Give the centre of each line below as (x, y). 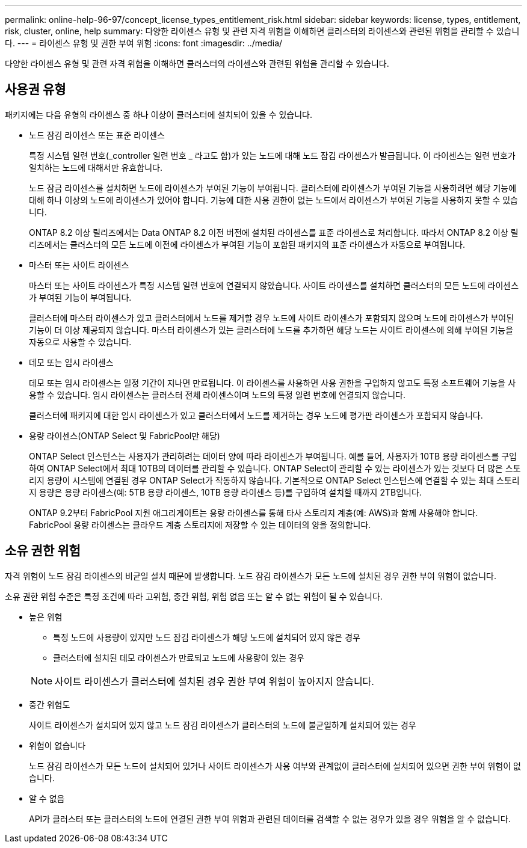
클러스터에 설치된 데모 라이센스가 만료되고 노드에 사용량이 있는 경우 (179, 657)
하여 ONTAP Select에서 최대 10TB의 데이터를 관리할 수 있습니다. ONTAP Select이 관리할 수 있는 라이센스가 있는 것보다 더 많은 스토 (275, 468)
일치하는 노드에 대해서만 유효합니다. (96, 167)
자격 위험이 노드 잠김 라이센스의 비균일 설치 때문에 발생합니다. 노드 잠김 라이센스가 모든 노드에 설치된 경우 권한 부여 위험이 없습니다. (251, 576)
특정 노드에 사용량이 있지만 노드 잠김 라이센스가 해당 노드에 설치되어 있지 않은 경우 (207, 637)
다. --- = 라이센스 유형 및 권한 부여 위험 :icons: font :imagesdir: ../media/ (144, 43)
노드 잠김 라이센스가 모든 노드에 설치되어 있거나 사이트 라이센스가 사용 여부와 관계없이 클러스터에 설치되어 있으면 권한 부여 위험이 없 (275, 766)
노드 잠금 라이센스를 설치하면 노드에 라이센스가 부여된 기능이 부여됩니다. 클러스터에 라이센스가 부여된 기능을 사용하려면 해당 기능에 (273, 188)
